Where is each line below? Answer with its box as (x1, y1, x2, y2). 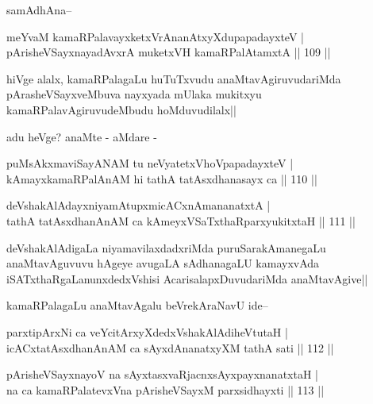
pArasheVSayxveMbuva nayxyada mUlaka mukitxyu (6, 86, 262, 102)
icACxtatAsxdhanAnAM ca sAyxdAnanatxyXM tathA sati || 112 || (6, 339, 334, 356)
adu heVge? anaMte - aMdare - (6, 128, 157, 144)
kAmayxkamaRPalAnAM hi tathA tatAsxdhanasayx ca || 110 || (6, 170, 317, 187)
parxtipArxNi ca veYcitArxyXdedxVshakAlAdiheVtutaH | (6, 323, 288, 340)
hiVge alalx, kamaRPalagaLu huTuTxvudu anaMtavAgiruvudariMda (6, 70, 341, 87)
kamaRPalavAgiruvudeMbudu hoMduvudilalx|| (6, 101, 236, 117)
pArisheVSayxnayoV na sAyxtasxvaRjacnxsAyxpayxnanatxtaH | (6, 366, 318, 383)
